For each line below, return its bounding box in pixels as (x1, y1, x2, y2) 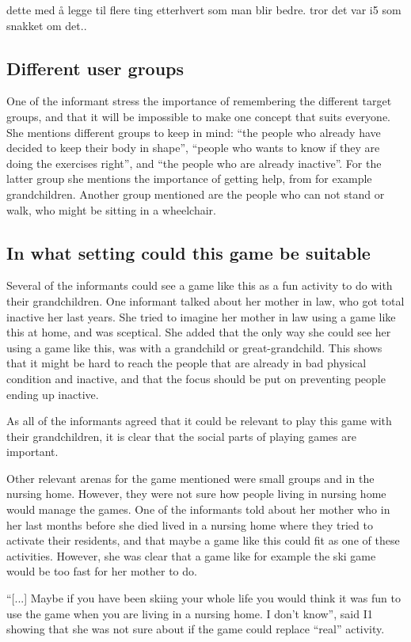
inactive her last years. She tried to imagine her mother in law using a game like (6, 308, 396, 325)
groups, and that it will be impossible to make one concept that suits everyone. (6, 108, 391, 124)
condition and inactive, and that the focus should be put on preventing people (6, 370, 386, 386)
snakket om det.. (6, 17, 87, 33)
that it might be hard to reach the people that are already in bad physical (6, 355, 367, 371)
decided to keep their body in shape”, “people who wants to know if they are (6, 139, 380, 156)
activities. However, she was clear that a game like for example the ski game (6, 547, 376, 564)
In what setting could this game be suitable (6, 240, 371, 264)
